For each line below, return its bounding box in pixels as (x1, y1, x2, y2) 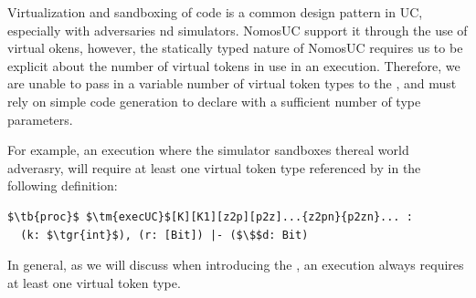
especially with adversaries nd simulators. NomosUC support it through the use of (7, 20, 468, 39)
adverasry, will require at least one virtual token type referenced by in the (7, 158, 421, 177)
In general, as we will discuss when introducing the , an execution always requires (7, 255, 464, 274)
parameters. (7, 109, 73, 128)
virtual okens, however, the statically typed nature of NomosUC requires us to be (7, 38, 463, 57)
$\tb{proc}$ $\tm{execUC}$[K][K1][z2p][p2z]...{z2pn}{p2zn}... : (7, 210, 413, 223)
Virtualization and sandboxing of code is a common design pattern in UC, (7, 3, 423, 21)
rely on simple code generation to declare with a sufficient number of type (7, 91, 421, 110)
